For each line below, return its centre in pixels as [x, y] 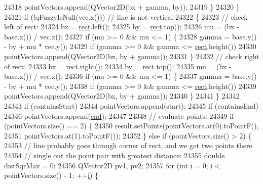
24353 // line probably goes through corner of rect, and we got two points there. [129, 145]
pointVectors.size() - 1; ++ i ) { [51, 175]
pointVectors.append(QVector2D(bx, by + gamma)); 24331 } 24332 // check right [132, 56]
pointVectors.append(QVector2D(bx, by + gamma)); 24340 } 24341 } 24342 [122, 96]
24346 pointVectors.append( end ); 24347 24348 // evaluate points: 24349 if [119, 116]
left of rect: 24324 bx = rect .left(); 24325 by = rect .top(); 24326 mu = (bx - [122, 27]
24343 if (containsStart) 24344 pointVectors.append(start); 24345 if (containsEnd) [131, 105]
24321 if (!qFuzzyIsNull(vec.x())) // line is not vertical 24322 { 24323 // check [126, 16]
